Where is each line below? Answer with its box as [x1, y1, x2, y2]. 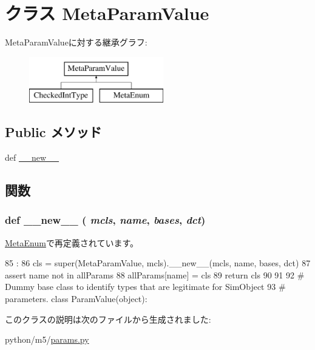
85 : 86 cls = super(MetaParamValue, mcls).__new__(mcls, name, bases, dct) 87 [5, 257, 311, 269]
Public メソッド [5, 123, 102, 141]
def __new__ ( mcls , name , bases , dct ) [5, 212, 206, 227]
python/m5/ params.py [5, 333, 89, 346]
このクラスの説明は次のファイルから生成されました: [5, 312, 211, 325]
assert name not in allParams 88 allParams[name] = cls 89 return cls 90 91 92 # [5, 268, 305, 281]
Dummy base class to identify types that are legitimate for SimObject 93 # [5, 280, 286, 293]
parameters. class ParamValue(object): [5, 292, 147, 305]
